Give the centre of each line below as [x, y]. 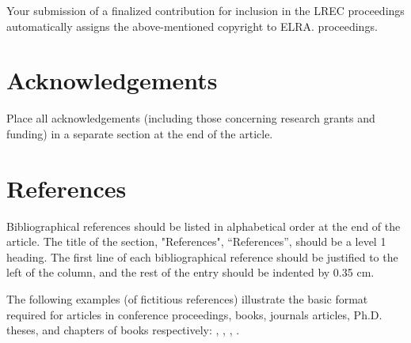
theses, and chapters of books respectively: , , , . [123, 330]
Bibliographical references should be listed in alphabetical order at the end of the [204, 226]
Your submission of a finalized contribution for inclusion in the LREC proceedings [205, 10]
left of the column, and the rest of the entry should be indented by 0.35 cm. [190, 272]
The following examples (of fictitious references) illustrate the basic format [187, 299]
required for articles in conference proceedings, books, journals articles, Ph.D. [194, 314]
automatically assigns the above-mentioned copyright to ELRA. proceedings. [192, 26]
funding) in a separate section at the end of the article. [140, 133]
